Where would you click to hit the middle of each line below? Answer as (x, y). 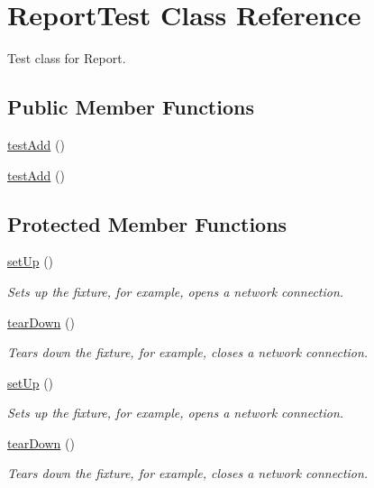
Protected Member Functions (147, 223)
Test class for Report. (67, 58)
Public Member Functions (131, 107)
